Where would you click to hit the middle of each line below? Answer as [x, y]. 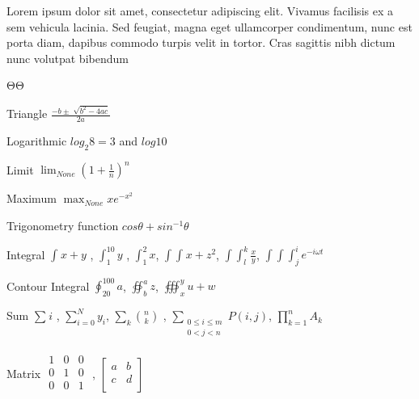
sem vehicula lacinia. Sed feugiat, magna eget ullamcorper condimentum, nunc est [209, 26]
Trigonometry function [63, 226]
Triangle [27, 113]
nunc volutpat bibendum [68, 58]
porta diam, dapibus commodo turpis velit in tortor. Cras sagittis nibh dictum [201, 42]
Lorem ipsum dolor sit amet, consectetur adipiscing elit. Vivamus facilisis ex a [200, 10]
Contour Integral [48, 286]
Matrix [24, 373]
